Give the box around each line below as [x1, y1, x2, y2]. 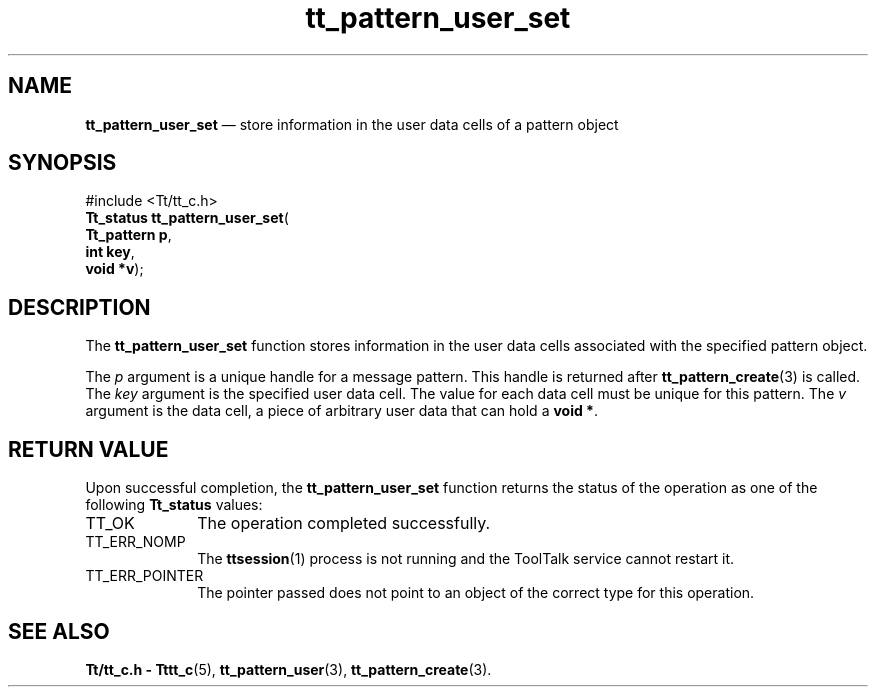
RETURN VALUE [8, 436, 169, 462]
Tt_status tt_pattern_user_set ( [85, 209, 289, 227]
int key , [85, 243, 135, 261]
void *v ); [85, 260, 144, 278]
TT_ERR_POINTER [85, 567, 204, 585]
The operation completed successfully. [197, 513, 491, 534]
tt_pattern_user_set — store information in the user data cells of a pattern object [85, 115, 619, 133]
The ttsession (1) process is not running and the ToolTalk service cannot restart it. [197, 550, 735, 568]
